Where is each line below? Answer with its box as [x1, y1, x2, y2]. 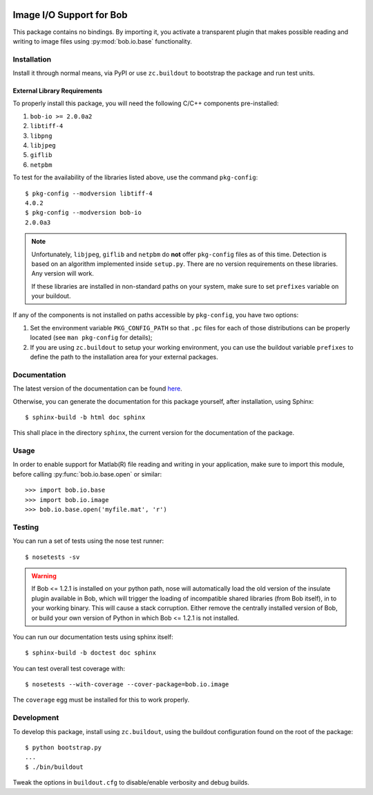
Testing [12, 522, 39, 532]
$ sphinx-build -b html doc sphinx [25, 413, 146, 421]
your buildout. [31, 292, 71, 301]
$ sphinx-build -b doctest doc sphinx [25, 649, 157, 657]
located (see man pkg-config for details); [30, 333, 153, 342]
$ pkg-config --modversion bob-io [25, 208, 142, 217]
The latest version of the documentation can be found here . [12, 384, 182, 393]
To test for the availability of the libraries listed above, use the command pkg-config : [12, 173, 258, 181]
